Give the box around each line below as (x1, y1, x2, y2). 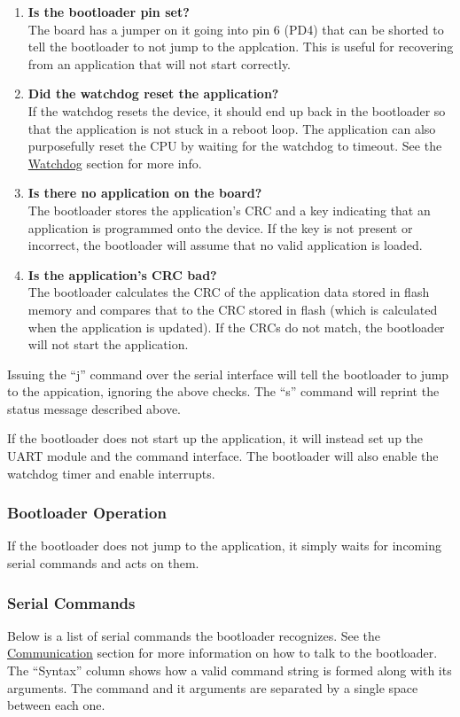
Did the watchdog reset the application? (27, 84, 279, 103)
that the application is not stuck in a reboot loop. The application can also (27, 119, 436, 137)
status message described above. (7, 399, 181, 417)
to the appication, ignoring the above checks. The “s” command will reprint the (7, 382, 440, 401)
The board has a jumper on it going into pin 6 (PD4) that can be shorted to (27, 19, 444, 38)
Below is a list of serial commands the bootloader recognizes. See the (7, 626, 381, 644)
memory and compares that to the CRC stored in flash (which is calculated (27, 300, 438, 318)
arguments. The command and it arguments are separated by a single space (7, 678, 418, 697)
